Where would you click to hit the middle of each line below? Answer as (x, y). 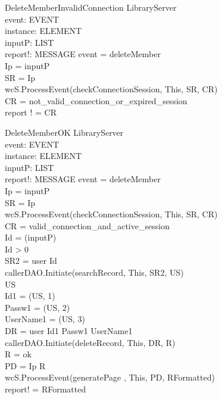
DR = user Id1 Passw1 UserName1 (69, 331)
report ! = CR (31, 112)
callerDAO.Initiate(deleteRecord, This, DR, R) (90, 342)
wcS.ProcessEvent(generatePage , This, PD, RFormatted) (110, 377)
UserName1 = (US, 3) (45, 319)
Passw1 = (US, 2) (37, 307)
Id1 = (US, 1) (30, 296)
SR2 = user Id (31, 261)
